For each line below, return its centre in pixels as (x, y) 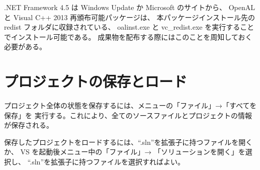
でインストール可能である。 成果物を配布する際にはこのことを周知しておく (128, 36)
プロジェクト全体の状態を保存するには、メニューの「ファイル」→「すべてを (131, 105)
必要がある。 (25, 47)
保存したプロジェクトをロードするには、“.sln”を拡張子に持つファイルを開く (128, 142)
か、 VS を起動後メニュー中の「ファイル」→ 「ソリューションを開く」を (125, 152)
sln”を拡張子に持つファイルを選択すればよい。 (108, 162)
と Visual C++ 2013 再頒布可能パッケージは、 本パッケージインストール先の (129, 17)
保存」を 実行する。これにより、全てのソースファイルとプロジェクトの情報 (128, 115)
